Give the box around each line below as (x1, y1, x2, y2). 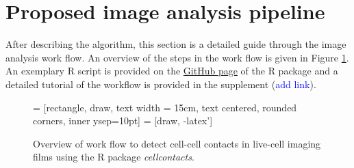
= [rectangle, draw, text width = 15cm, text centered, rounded (33, 100, 297, 114)
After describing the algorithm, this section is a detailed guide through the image (5, 37, 346, 51)
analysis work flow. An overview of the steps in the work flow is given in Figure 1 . (5, 50, 349, 64)
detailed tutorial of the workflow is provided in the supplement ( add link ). (5, 76, 316, 91)
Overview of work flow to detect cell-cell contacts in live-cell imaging (33, 136, 321, 150)
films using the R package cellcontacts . (33, 150, 194, 164)
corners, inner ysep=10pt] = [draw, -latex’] (33, 113, 213, 128)
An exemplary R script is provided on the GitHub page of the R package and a (5, 64, 338, 78)
